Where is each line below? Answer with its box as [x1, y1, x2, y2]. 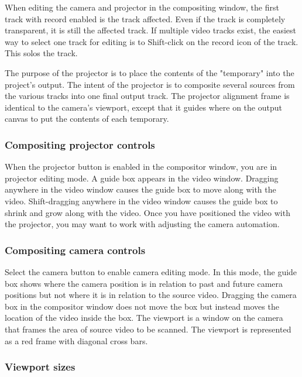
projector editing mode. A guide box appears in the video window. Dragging [5, 172, 279, 184]
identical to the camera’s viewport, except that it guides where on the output [5, 101, 282, 113]
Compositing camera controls [5, 242, 146, 257]
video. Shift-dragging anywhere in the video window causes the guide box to [5, 194, 278, 207]
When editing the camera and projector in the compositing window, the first [5, 1, 279, 13]
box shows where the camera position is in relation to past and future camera [5, 277, 283, 289]
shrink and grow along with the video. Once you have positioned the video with [5, 206, 290, 218]
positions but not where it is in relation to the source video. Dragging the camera [5, 289, 297, 301]
